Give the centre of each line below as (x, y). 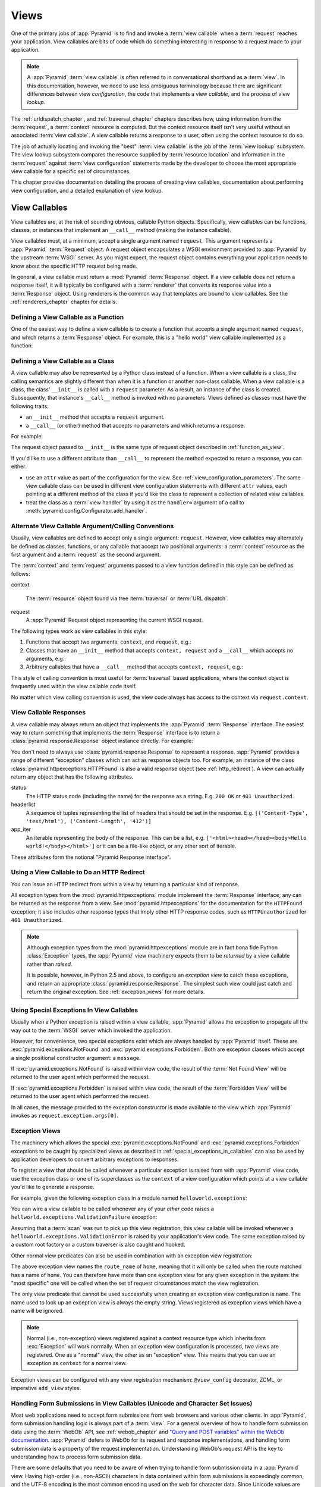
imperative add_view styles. (46, 1388)
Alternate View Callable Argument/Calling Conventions (92, 526)
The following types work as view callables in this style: (79, 631)
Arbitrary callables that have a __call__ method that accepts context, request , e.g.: (134, 667)
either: (19, 466)
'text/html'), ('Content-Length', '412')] (89, 821)
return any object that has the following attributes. (72, 777)
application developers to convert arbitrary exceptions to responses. (95, 1159)
